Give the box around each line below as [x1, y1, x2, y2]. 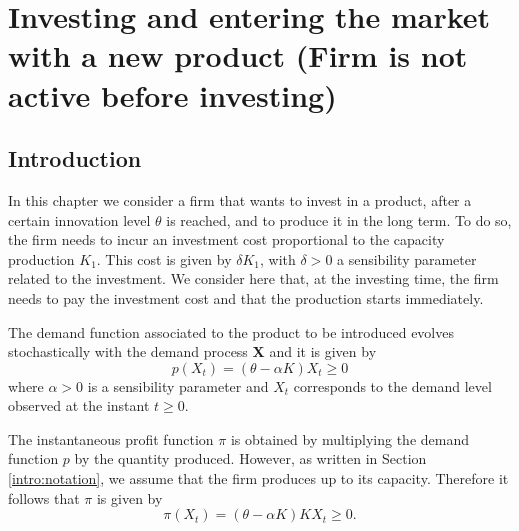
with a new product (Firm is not [8, 35, 468, 76]
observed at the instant [8, 395, 150, 416]
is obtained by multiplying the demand [230, 428, 469, 449]
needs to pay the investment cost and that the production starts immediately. [8, 287, 484, 308]
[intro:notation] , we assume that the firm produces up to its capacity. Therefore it [8, 468, 509, 489]
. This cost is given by [96, 248, 232, 269]
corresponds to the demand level [293, 375, 492, 396]
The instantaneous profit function [8, 428, 214, 449]
